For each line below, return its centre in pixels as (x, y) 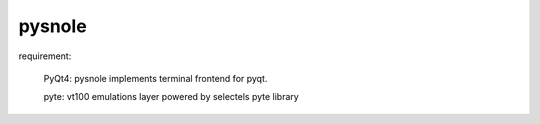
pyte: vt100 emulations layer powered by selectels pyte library (171, 97)
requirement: (45, 56)
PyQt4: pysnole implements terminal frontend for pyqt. (155, 78)
